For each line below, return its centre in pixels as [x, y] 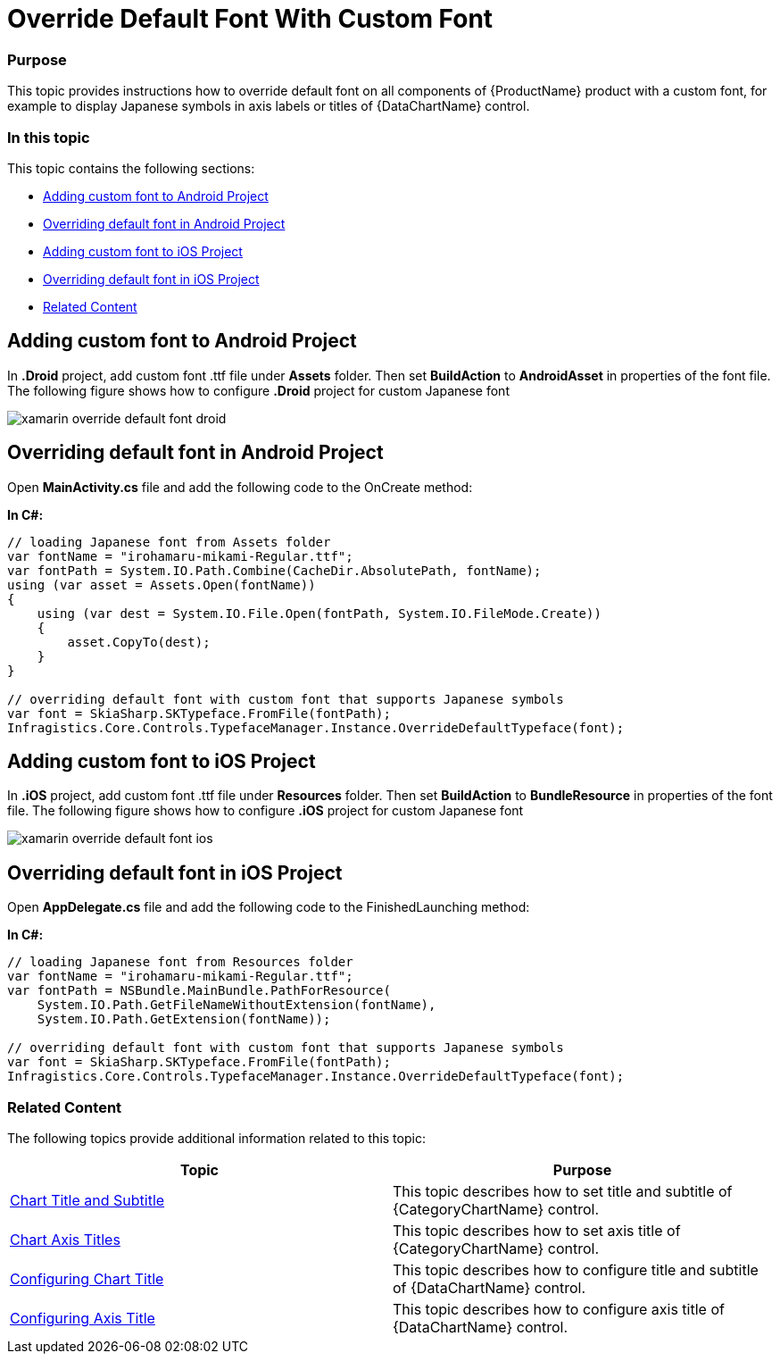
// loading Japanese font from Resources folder [180, 962]
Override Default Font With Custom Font [250, 19]
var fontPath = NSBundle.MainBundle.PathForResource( [199, 991]
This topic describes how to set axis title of [537, 1231]
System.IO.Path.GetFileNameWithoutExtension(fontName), [236, 1005]
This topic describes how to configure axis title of [559, 1309]
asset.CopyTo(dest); [139, 642]
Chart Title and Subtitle [87, 1200]
